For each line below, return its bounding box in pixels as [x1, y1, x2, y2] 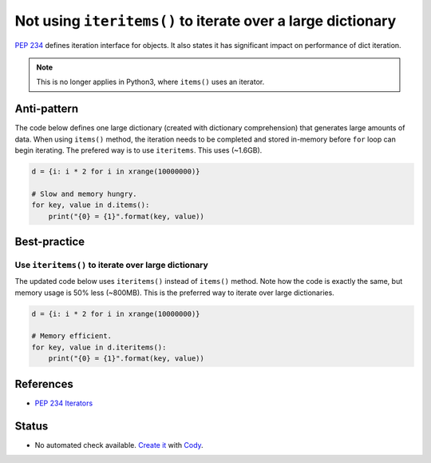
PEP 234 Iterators [34, 398, 93, 408]
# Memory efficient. [31, 332, 112, 341]
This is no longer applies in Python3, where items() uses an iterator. [36, 77, 265, 87]
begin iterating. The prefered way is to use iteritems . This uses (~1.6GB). [14, 146, 263, 155]
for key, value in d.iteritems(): [31, 342, 167, 352]
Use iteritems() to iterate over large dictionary [14, 259, 209, 270]
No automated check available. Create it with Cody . [34, 440, 204, 449]
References [14, 377, 73, 391]
